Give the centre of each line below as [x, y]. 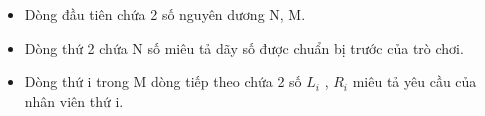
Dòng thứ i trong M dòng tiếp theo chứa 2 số [163, 81]
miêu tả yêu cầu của [414, 81]
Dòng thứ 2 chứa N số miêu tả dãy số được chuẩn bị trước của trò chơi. [244, 47]
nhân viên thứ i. [74, 100]
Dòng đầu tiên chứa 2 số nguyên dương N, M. [165, 14]
